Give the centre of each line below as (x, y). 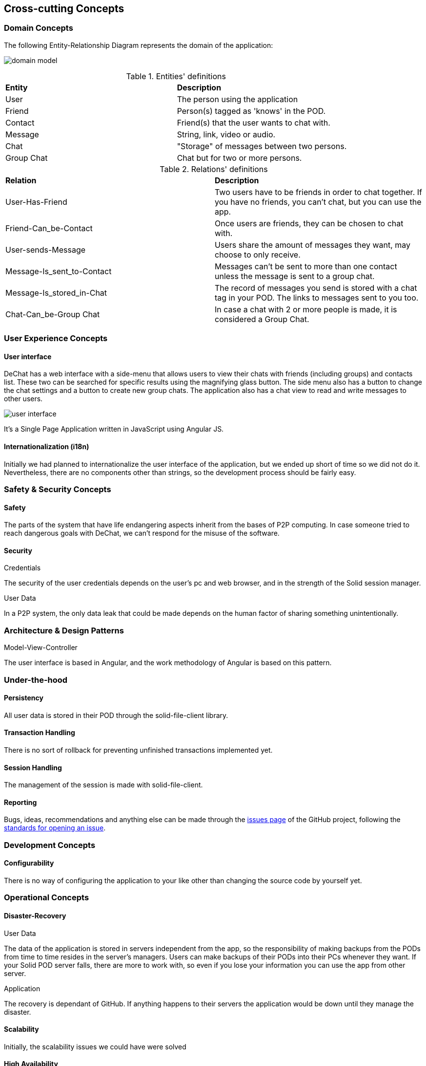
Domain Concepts (39, 28)
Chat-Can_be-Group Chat (53, 314)
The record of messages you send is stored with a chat (316, 288)
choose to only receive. (258, 254)
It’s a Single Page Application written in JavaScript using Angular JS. (114, 429)
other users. (23, 399)
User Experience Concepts (56, 338)
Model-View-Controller (41, 648)
